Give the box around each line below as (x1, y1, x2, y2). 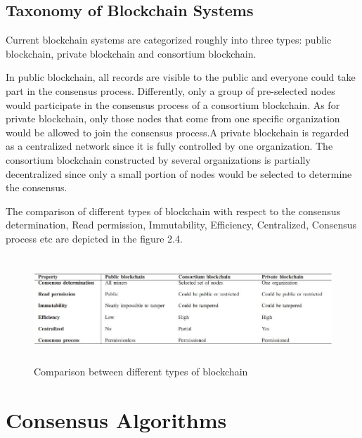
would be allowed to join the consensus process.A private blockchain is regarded (6, 124, 349, 139)
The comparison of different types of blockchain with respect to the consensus (6, 203, 341, 218)
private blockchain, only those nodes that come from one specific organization (6, 111, 340, 126)
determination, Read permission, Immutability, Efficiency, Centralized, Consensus (6, 217, 357, 232)
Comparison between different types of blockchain (34, 364, 248, 379)
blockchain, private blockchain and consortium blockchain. (6, 46, 257, 60)
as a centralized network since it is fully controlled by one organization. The (6, 139, 333, 153)
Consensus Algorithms (6, 406, 227, 434)
